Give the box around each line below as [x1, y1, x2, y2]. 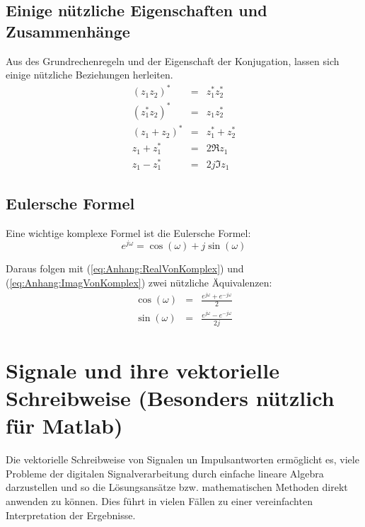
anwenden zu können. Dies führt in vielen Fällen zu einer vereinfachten [6, 493, 313, 508]
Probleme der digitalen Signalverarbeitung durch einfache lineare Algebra [6, 465, 324, 480]
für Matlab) [6, 411, 123, 440]
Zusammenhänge [6, 20, 130, 42]
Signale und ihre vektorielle [6, 355, 279, 384]
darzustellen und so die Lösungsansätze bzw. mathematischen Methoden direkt [6, 480, 348, 494]
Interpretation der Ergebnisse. [6, 507, 136, 522]
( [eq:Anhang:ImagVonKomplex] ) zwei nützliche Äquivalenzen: [6, 274, 272, 289]
